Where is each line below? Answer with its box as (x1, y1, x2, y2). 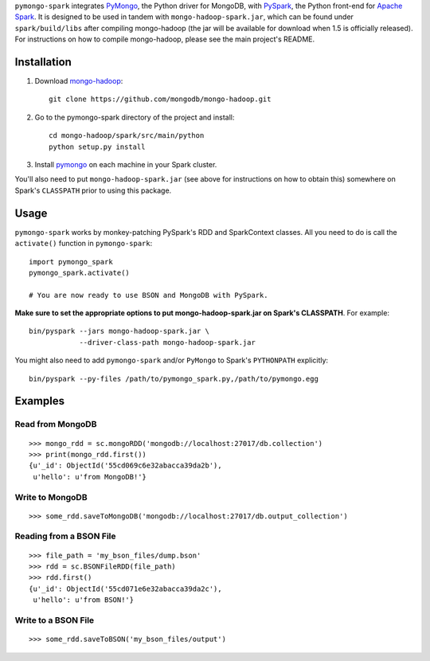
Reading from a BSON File (14, 530, 116, 542)
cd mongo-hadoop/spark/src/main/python (49, 131, 205, 140)
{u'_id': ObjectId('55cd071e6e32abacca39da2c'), (29, 584, 222, 593)
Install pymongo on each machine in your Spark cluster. (34, 160, 217, 170)
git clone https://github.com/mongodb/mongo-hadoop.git (49, 95, 272, 104)
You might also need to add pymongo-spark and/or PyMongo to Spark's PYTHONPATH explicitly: (14, 355, 329, 366)
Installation (14, 55, 72, 68)
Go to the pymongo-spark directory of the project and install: (34, 112, 235, 122)
